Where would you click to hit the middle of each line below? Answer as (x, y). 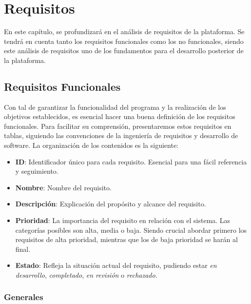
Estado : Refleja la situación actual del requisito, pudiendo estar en (116, 265)
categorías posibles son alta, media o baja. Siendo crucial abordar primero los (131, 230)
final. (23, 249)
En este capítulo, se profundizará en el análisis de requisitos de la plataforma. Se (124, 31)
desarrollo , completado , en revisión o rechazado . (86, 275)
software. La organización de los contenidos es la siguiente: (91, 145)
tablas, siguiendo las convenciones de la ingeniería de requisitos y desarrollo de (121, 135)
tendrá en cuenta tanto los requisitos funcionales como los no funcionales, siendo (124, 41)
